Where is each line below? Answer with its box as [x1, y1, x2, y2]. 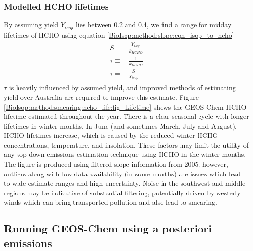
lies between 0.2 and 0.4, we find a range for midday [75, 19, 232, 30]
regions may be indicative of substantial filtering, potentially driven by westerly [4, 187, 241, 197]
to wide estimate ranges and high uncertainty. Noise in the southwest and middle [4, 178, 246, 188]
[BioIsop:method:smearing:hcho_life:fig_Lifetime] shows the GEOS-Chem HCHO [4, 101, 247, 112]
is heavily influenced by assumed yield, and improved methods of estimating [9, 82, 236, 93]
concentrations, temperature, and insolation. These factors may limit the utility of [4, 139, 249, 150]
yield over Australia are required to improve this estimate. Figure [4, 92, 199, 102]
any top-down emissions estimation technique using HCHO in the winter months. [4, 149, 246, 159]
